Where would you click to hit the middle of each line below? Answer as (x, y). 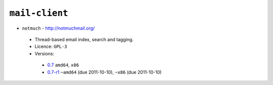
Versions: (44, 53)
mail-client (39, 13)
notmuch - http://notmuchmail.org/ (58, 28)
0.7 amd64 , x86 (63, 65)
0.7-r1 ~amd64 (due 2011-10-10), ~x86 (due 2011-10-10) (104, 72)
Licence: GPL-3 (51, 47)
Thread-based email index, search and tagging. (84, 39)
